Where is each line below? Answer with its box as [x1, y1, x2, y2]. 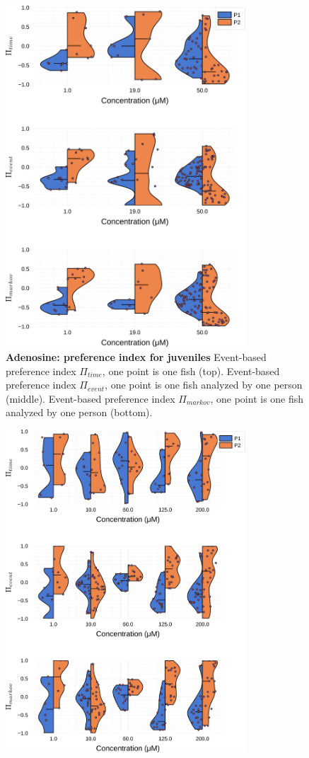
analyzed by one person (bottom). [6, 405, 153, 420]
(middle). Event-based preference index [6, 391, 175, 406]
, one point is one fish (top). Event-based [102, 363, 280, 378]
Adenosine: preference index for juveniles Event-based [6, 349, 267, 364]
